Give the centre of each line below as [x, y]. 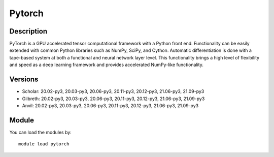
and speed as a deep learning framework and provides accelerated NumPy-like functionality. [107, 65]
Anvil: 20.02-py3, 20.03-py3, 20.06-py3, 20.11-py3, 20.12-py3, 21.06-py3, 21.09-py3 [110, 105]
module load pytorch [44, 144]
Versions [24, 80]
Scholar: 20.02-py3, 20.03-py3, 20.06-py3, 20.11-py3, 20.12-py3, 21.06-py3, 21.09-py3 [113, 91]
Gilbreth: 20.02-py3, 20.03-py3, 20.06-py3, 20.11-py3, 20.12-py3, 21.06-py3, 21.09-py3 [113, 99]
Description [28, 31]
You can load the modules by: [41, 132]
